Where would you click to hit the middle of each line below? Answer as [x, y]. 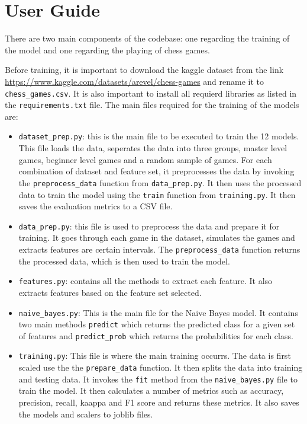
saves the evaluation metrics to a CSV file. [96, 206]
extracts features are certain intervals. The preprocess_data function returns [159, 249]
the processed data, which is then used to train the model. [124, 261]
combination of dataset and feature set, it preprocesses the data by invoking [156, 171]
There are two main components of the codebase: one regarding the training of [147, 38]
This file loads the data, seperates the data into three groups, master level [153, 148]
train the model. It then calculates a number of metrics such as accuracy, [151, 390]
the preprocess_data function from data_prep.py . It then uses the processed [160, 182]
